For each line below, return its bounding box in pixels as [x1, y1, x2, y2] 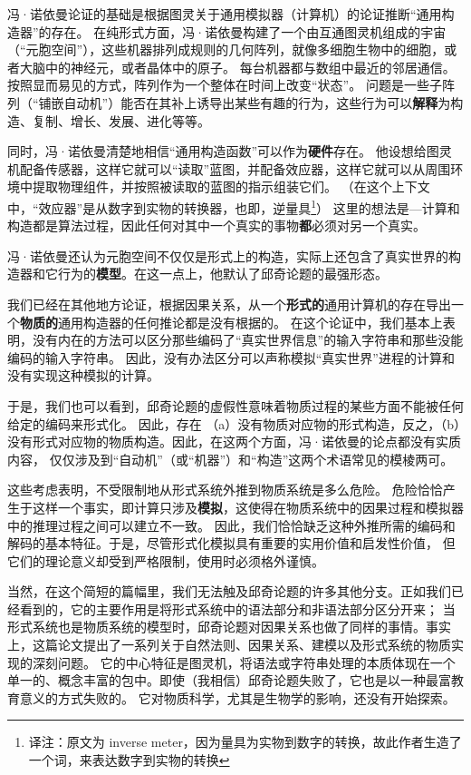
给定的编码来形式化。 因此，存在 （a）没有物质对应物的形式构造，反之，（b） [7, 414, 461, 433]
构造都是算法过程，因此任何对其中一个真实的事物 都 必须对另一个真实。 [7, 216, 426, 235]
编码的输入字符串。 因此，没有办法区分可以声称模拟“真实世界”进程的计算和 [7, 348, 455, 367]
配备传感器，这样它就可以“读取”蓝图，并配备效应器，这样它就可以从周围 [19, 159, 451, 178]
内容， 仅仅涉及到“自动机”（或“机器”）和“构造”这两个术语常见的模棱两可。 [7, 449, 454, 468]
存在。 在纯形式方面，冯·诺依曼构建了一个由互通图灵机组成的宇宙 [51, 22, 447, 41]
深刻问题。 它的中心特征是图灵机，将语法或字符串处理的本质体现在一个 [32, 652, 456, 672]
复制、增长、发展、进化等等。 [32, 111, 210, 130]
